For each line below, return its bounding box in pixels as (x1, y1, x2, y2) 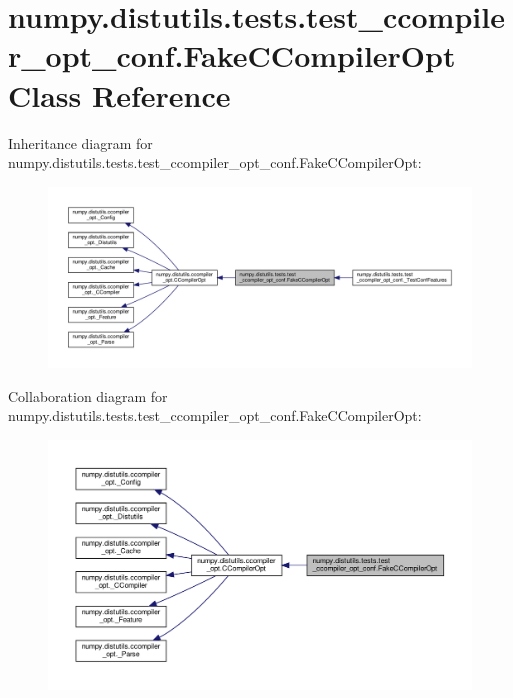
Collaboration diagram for (8, 385, 168, 406)
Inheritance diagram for (8, 132, 153, 153)
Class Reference (8, 74, 231, 115)
